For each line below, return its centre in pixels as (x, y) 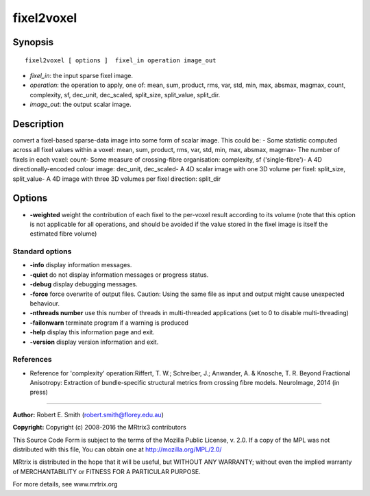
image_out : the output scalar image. (81, 104)
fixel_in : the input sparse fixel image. (82, 75)
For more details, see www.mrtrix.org (65, 484)
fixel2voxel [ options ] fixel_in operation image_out (121, 60)
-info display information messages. (81, 265)
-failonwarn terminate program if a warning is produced (109, 323)
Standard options (42, 251)
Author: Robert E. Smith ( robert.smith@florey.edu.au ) (88, 414)
